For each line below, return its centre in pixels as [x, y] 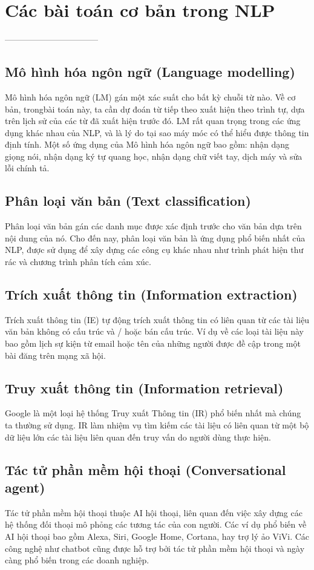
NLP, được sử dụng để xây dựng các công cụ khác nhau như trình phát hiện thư [154, 250]
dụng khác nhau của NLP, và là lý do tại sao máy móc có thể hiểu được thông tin [157, 132]
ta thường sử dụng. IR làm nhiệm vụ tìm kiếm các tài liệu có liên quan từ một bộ [157, 425]
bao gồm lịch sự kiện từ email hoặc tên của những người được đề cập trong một [153, 343]
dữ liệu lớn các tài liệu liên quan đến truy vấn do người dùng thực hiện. [138, 437]
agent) [25, 487]
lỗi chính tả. [27, 168]
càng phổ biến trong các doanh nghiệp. [77, 560]
